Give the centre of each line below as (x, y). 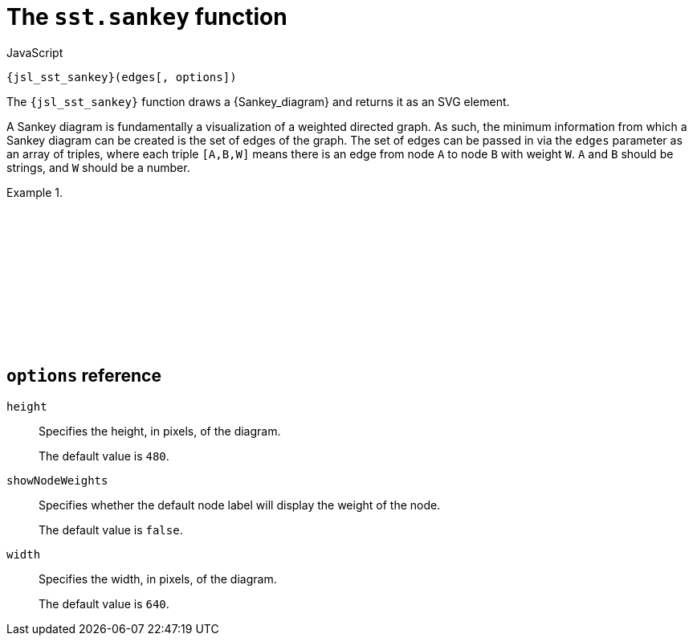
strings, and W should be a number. (98, 167)
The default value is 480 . (104, 456)
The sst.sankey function (147, 17)
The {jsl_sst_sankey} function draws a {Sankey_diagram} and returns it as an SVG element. (258, 101)
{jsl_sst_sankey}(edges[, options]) (122, 77)
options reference (84, 376)
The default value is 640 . (104, 603)
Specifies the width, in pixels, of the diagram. (158, 579)
